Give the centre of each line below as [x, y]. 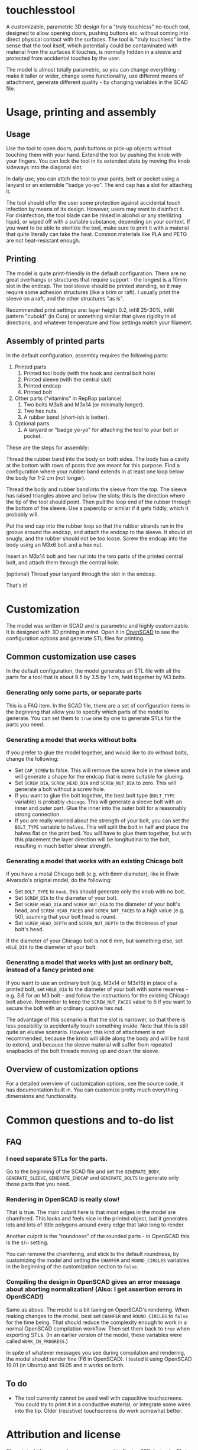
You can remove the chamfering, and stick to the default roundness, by [92, 1254]
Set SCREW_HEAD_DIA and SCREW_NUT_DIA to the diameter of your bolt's [97, 904]
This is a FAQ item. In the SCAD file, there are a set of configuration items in [98, 705]
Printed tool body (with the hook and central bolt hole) [89, 373]
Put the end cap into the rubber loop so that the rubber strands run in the [95, 526]
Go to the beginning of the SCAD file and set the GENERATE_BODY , [83, 1171]
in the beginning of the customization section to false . [72, 1267]
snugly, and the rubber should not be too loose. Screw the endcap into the [97, 538]
